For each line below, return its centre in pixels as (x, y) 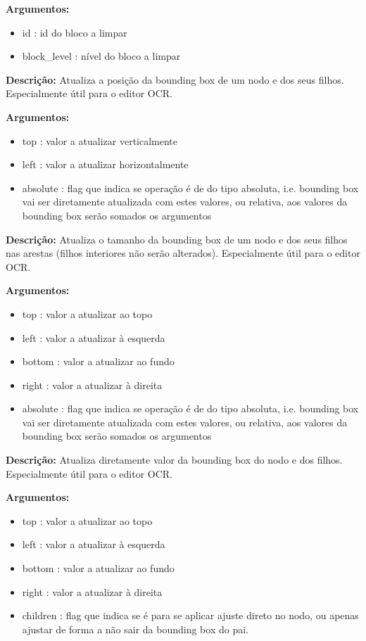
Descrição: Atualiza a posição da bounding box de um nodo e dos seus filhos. (175, 79)
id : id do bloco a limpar (75, 32)
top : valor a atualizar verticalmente (100, 140)
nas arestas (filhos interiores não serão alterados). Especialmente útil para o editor (183, 253)
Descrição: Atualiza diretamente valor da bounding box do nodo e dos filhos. (174, 460)
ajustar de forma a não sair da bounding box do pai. (135, 629)
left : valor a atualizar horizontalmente (105, 164)
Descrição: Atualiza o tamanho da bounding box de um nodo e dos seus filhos (177, 239)
